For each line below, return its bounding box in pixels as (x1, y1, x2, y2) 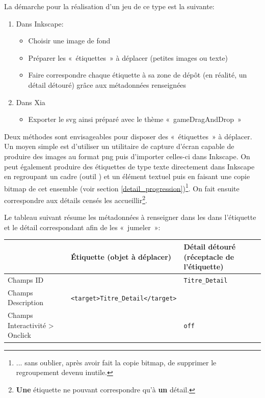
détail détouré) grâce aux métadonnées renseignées (28, 79, 187, 90)
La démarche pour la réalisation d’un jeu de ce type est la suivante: (4, 1, 215, 11)
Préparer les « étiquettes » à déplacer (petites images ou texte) (28, 52, 228, 63)
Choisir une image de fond (28, 35, 111, 46)
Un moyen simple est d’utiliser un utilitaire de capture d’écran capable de (4, 141, 234, 152)
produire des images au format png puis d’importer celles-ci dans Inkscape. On (4, 151, 250, 161)
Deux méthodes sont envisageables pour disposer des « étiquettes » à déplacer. (4, 131, 252, 141)
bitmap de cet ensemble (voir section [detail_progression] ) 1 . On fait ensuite (4, 181, 240, 193)
